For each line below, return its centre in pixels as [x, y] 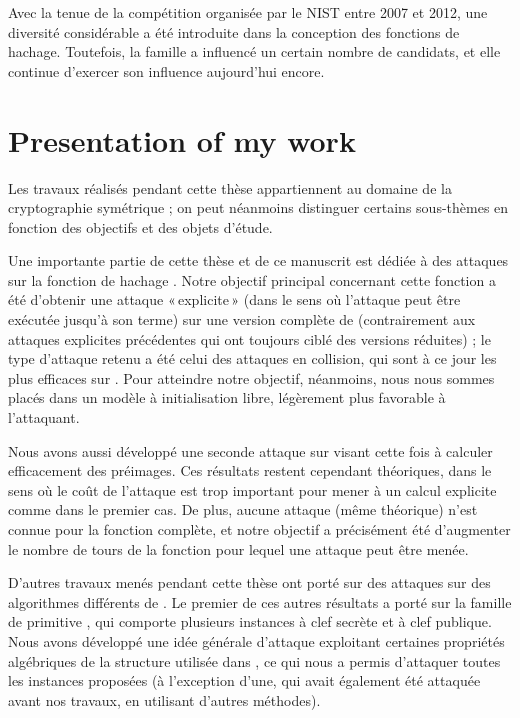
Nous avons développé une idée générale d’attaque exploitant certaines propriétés [256, 640]
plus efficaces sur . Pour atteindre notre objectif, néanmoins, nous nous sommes [251, 377]
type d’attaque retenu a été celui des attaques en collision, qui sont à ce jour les [252, 358]
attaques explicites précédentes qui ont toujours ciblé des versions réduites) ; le [249, 338]
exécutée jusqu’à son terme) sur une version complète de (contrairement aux [242, 319]
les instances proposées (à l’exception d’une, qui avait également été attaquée [244, 680]
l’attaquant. [44, 417]
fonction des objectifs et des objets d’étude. [140, 226]
